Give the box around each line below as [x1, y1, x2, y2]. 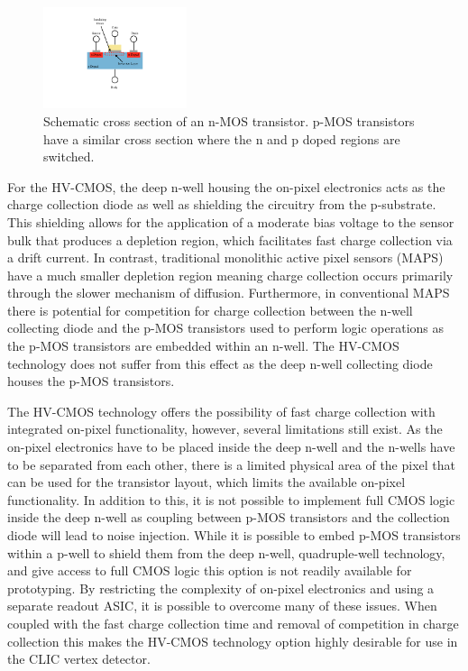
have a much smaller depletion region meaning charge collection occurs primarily [7, 265, 454, 284]
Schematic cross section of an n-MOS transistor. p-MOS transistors [43, 111, 415, 130]
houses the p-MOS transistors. [7, 372, 175, 391]
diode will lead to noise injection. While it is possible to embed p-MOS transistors [7, 526, 461, 545]
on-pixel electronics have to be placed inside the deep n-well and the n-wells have [7, 437, 455, 456]
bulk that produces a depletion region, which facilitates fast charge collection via [7, 230, 453, 249]
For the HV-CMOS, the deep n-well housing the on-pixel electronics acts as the [7, 177, 445, 196]
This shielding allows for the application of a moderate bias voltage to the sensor [7, 212, 454, 231]
